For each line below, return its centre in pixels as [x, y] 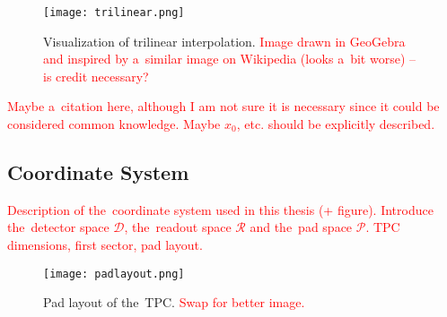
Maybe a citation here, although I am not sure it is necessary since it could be [223, 106]
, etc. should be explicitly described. [336, 124]
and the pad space [301, 227]
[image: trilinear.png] [114, 13]
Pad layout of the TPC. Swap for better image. [174, 302]
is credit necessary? [96, 76]
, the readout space [178, 227]
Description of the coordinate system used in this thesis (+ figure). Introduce [220, 209]
